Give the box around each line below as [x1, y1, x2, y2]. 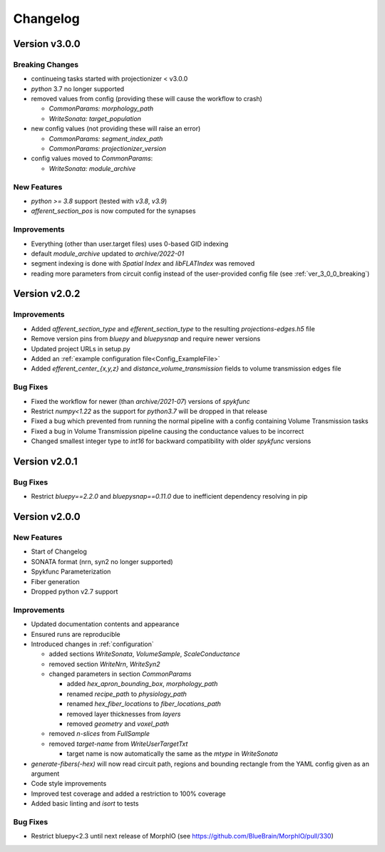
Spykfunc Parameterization [31, 567, 111, 576]
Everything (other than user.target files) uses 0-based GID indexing [31, 239, 229, 248]
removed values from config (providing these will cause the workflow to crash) [31, 95, 263, 103]
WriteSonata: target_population [48, 114, 142, 123]
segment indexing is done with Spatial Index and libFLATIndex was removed [31, 259, 255, 268]
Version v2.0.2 [13, 288, 81, 300]
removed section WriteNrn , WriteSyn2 [48, 660, 160, 668]
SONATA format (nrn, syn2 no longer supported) [31, 557, 174, 566]
